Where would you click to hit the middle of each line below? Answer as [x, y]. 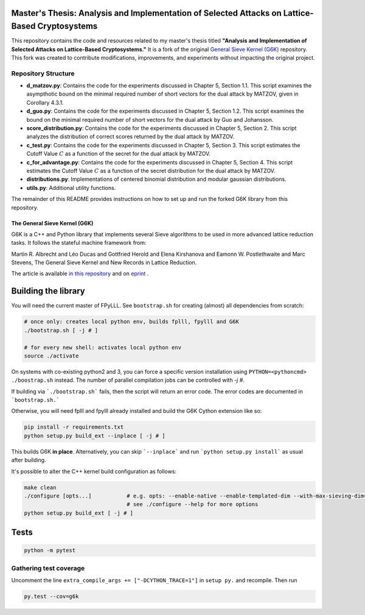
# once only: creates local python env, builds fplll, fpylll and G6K [132, 322]
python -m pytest [50, 550]
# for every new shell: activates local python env [103, 347]
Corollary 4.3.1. [45, 102]
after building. [29, 460]
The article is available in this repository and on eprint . [80, 273]
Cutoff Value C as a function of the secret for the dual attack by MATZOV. [119, 154]
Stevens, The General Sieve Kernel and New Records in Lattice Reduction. [104, 262]
